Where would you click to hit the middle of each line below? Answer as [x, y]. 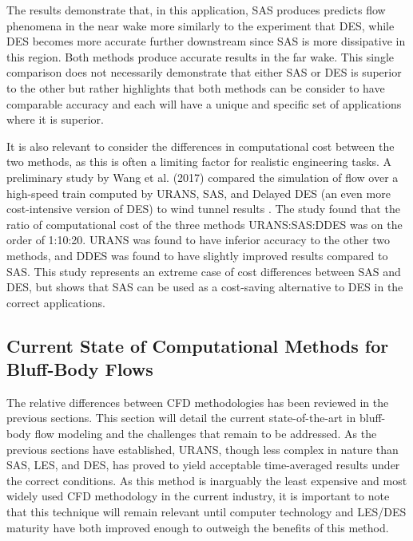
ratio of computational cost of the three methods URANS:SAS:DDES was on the [205, 224]
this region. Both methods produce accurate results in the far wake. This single [201, 56]
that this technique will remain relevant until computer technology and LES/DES [206, 512]
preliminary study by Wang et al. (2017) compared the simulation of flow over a [203, 177]
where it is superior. [55, 119]
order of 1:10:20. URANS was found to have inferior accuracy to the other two [199, 240]
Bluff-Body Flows [80, 369]
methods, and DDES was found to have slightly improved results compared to [197, 255]
